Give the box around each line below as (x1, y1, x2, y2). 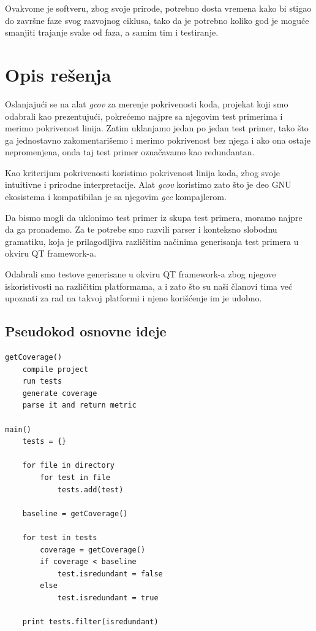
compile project (22, 365, 89, 374)
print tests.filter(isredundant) (22, 617, 159, 627)
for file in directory (22, 461, 115, 470)
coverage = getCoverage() (40, 545, 146, 554)
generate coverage (22, 389, 97, 398)
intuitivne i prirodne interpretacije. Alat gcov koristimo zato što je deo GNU (5, 178, 292, 191)
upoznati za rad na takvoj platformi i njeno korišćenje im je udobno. (5, 292, 262, 304)
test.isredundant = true (57, 593, 159, 602)
